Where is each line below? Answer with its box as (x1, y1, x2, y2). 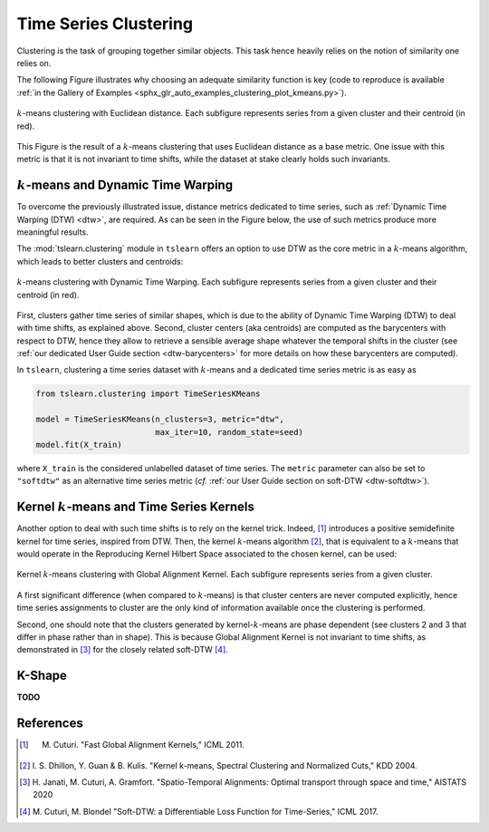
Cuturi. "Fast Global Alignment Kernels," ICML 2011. (53, 740, 244, 750)
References (16, 716, 83, 731)
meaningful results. (16, 227, 90, 237)
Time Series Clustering (16, 14, 194, 34)
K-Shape (16, 668, 68, 683)
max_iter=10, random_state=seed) (155, 427, 303, 437)
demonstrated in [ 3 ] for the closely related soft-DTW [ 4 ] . (16, 644, 228, 655)
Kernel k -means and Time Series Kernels (16, 499, 255, 515)
